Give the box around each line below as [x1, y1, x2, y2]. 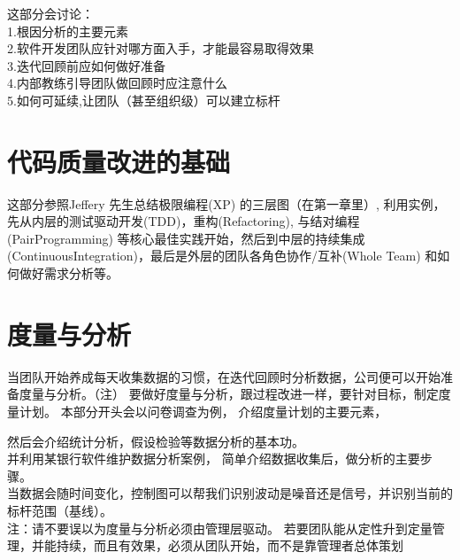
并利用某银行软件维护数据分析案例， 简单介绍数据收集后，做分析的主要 [7, 449, 420, 468]
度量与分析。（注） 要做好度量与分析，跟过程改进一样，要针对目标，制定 [19, 385, 439, 403]
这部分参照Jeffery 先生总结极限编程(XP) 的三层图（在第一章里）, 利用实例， [7, 194, 446, 213]
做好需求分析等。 [19, 264, 119, 283]
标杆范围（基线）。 [7, 501, 112, 519]
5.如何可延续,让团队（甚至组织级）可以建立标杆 [7, 90, 280, 109]
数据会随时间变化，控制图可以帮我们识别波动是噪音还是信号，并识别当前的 [19, 484, 453, 502]
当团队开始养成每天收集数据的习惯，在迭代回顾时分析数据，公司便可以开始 [7, 367, 441, 385]
